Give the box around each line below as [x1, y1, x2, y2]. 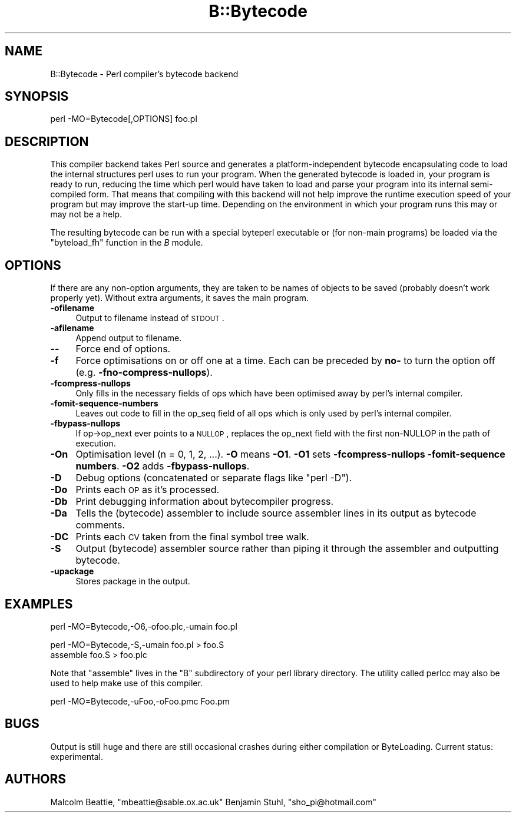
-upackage [50, 566, 94, 577]
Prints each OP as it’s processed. [75, 484, 220, 496]
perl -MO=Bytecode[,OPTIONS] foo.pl [50, 114, 197, 124]
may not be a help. [50, 209, 123, 220]
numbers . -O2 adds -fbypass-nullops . [75, 460, 250, 472]
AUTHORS [5, 772, 67, 787]
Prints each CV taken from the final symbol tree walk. [75, 531, 309, 543]
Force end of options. [75, 343, 171, 355]
